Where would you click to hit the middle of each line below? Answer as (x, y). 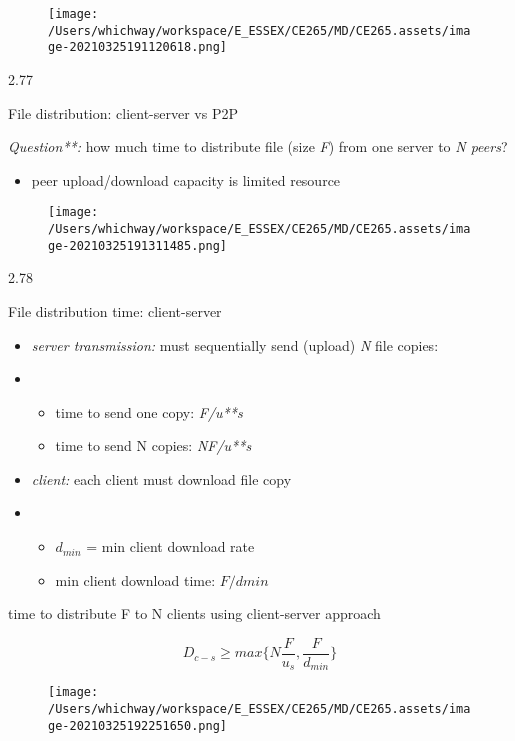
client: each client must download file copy (161, 478)
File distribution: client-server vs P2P (123, 112)
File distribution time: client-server (115, 310)
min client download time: (135, 579)
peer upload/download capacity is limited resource (186, 179)
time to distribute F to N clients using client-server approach (194, 613)
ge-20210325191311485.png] (137, 245)
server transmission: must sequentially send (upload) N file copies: (235, 344)
